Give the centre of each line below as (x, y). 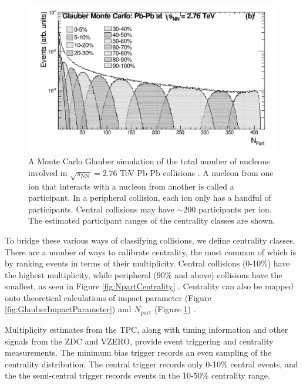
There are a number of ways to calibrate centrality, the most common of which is (151, 251)
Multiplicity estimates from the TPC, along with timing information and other (147, 329)
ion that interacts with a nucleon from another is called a (131, 186)
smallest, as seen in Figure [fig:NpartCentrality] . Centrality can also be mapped (149, 286)
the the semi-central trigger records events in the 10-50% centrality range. (137, 375)
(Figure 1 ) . (175, 309)
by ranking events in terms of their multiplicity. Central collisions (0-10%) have (147, 263)
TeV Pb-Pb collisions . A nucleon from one (197, 172)
